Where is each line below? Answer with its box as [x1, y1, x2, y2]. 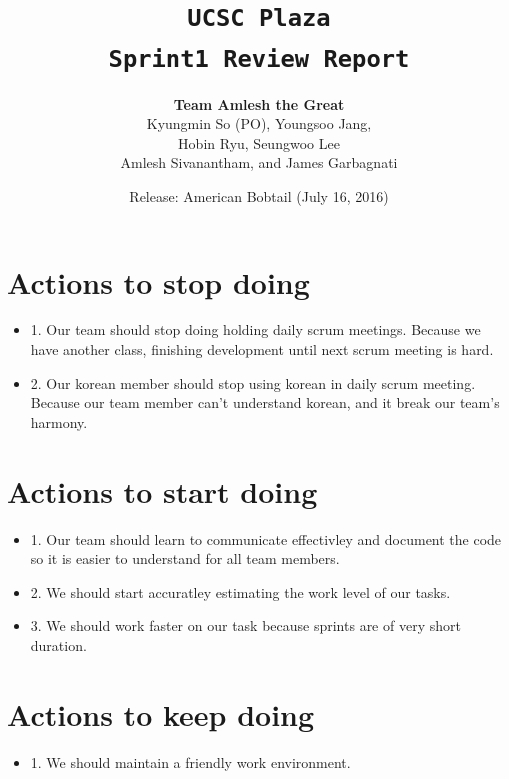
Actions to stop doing [7, 261, 310, 302]
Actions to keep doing [7, 693, 315, 734]
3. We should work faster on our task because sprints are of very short [30, 615, 461, 636]
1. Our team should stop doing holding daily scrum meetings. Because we [30, 319, 481, 340]
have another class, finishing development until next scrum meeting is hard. [30, 339, 494, 360]
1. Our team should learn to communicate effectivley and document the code [30, 528, 502, 549]
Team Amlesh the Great [173, 93, 345, 114]
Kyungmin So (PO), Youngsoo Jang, [146, 113, 372, 134]
